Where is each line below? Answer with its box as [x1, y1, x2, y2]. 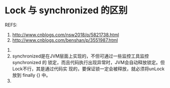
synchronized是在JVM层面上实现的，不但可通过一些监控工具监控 [12, 53, 149, 59]
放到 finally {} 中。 [12, 72, 51, 78]
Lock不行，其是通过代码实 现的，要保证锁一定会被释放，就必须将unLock [12, 66, 165, 72]
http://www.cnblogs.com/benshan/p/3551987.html [12, 37, 118, 43]
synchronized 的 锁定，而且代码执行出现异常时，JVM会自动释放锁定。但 [12, 59, 165, 65]
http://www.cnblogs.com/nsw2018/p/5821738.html [12, 32, 119, 38]
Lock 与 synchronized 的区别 [5, 5, 128, 16]
